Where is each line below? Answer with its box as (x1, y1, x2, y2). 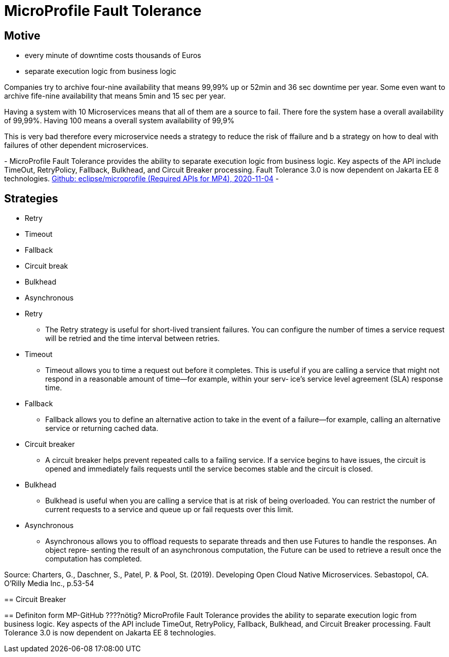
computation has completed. (45, 554, 142, 564)
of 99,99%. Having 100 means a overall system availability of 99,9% (4, 116, 235, 125)
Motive (4, 29, 41, 42)
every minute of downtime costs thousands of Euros (25, 51, 201, 60)
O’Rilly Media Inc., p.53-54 (4, 579, 95, 588)
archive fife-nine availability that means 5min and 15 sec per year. (4, 91, 226, 101)
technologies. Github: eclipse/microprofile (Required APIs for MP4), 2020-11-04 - (4, 174, 279, 183)
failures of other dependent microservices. (4, 141, 148, 150)
